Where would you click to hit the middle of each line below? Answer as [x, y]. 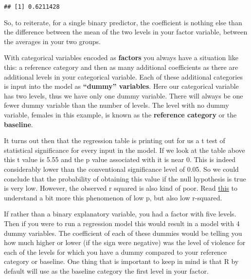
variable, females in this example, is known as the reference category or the [120, 115]
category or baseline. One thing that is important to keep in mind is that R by [121, 261]
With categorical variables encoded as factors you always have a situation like [121, 57]
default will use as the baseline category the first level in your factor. [106, 271]
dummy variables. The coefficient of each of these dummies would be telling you [123, 233]
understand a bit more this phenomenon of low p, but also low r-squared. [113, 197]
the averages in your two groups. [52, 41]
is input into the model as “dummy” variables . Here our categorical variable [121, 86]
